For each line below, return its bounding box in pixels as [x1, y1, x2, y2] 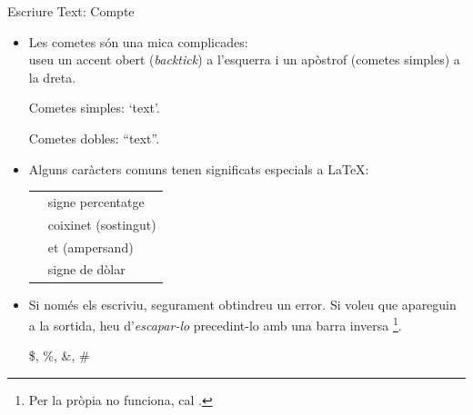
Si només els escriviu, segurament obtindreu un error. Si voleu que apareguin [28, 294, 457, 313]
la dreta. [28, 67, 76, 86]
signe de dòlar [47, 260, 126, 279]
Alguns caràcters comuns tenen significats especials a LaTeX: [28, 159, 369, 178]
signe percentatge [47, 192, 145, 211]
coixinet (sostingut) [47, 214, 156, 233]
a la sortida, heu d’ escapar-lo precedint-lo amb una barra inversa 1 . [28, 313, 402, 334]
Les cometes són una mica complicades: [28, 32, 248, 51]
